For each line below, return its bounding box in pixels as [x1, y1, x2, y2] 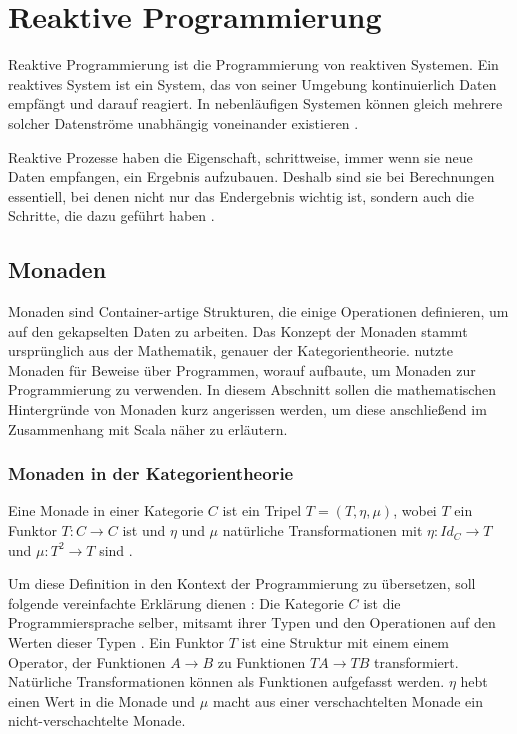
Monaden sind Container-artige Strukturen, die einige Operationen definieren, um [8, 301, 509, 322]
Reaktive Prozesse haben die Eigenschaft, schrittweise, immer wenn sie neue [8, 146, 473, 167]
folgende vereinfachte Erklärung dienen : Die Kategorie [8, 592, 344, 613]
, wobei [393, 500, 437, 521]
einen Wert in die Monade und [8, 690, 196, 711]
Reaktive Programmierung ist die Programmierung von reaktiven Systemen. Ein [8, 54, 499, 75]
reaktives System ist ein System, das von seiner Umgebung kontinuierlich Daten [8, 73, 497, 94]
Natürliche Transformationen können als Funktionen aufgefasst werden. [8, 671, 445, 692]
